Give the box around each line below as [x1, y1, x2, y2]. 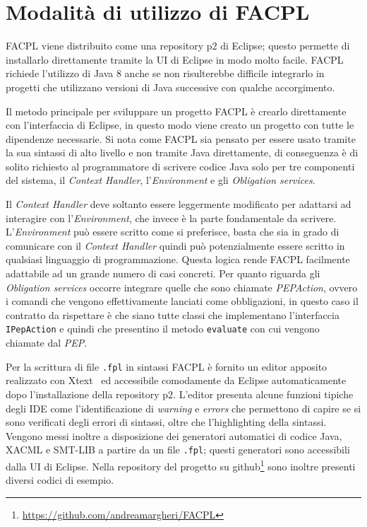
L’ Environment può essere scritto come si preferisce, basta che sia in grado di [6, 224, 339, 239]
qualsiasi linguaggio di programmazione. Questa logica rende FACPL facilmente [6, 252, 350, 267]
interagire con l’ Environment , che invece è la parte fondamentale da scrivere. [6, 210, 337, 225]
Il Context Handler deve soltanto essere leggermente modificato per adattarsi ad [6, 197, 351, 212]
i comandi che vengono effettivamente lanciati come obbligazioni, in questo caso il [6, 294, 359, 308]
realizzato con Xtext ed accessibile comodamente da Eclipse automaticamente [6, 373, 347, 388]
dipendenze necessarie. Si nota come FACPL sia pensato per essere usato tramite [6, 131, 356, 146]
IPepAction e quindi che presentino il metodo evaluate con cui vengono [6, 321, 320, 336]
